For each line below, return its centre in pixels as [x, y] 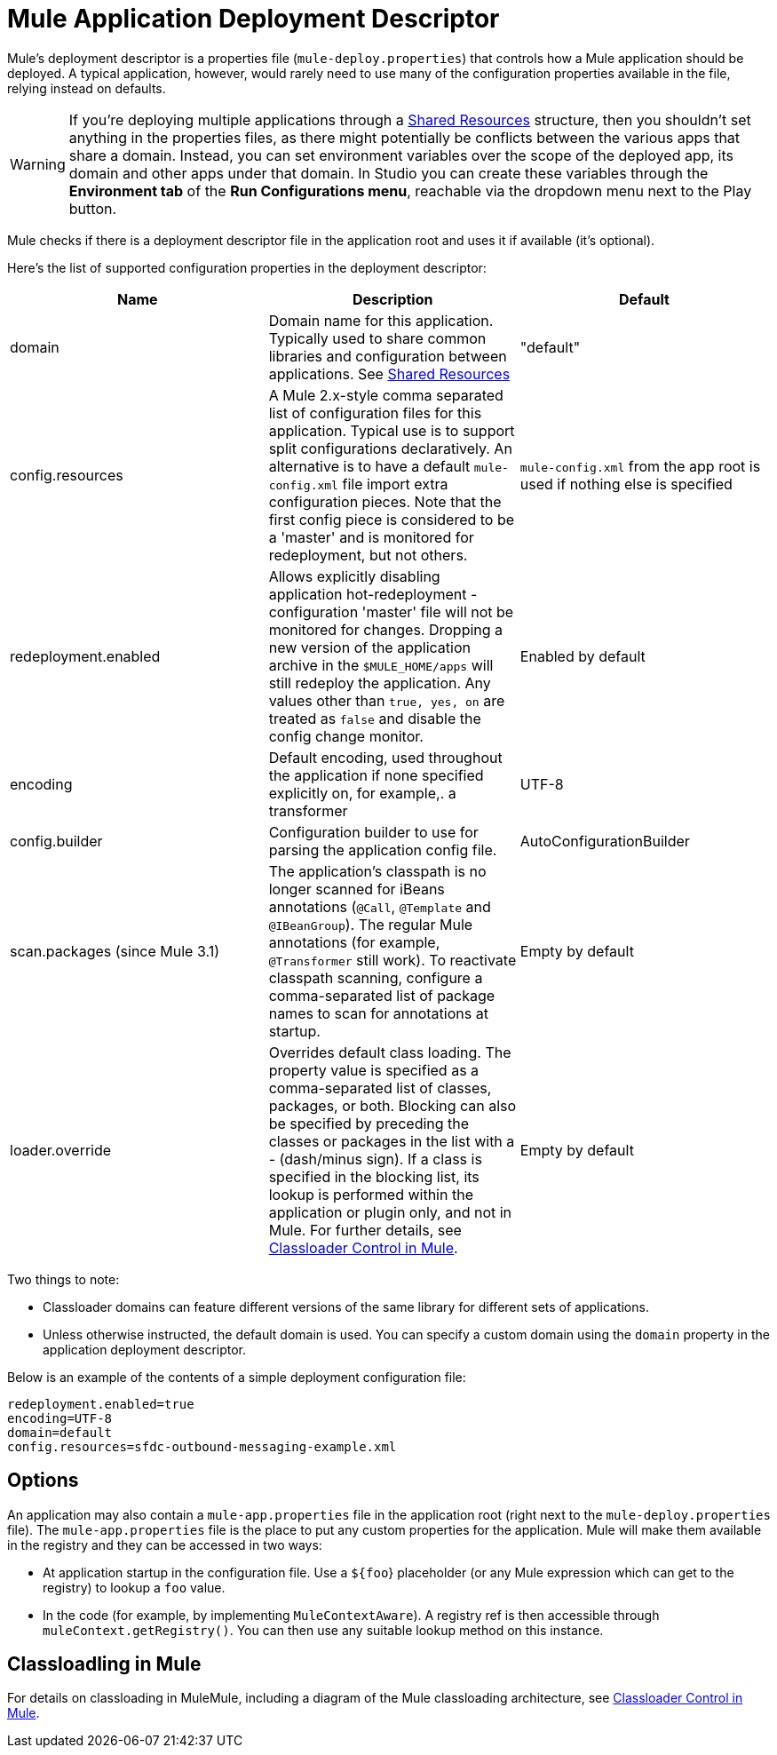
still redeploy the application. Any [380, 683]
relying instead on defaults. [87, 88]
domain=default [60, 1432]
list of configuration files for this [375, 413]
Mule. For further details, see [365, 1230]
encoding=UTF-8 [60, 1418]
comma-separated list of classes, [380, 1088]
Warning [38, 164]
